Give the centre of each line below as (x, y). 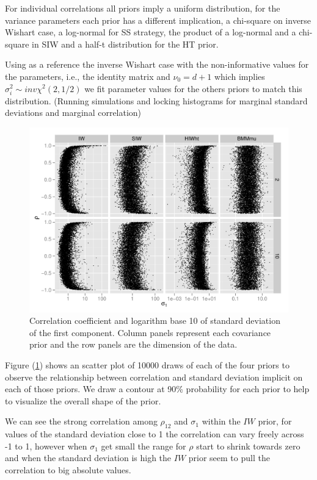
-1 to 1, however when (46, 446)
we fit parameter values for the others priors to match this (193, 88)
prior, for (275, 421)
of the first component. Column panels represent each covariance (150, 332)
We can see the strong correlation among (81, 421)
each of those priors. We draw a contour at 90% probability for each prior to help (157, 389)
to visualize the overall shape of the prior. (83, 400)
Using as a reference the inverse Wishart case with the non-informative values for (157, 64)
